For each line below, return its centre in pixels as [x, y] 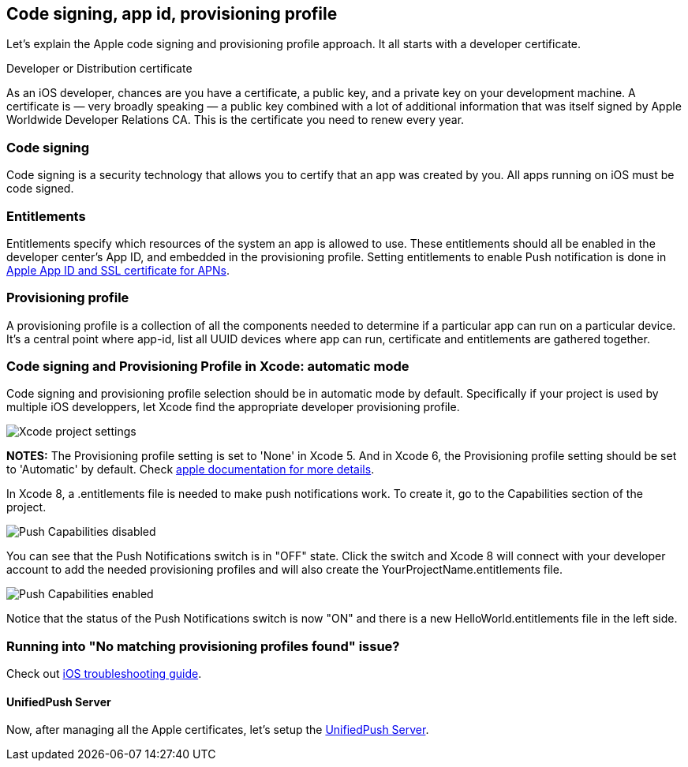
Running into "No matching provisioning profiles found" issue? [203, 646]
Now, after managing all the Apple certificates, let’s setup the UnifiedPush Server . [218, 730]
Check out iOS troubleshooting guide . [104, 674]
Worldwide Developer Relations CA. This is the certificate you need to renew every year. [236, 120]
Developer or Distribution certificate [99, 69]
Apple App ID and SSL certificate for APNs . [118, 270]
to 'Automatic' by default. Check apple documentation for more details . [191, 470]
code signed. [40, 189]
